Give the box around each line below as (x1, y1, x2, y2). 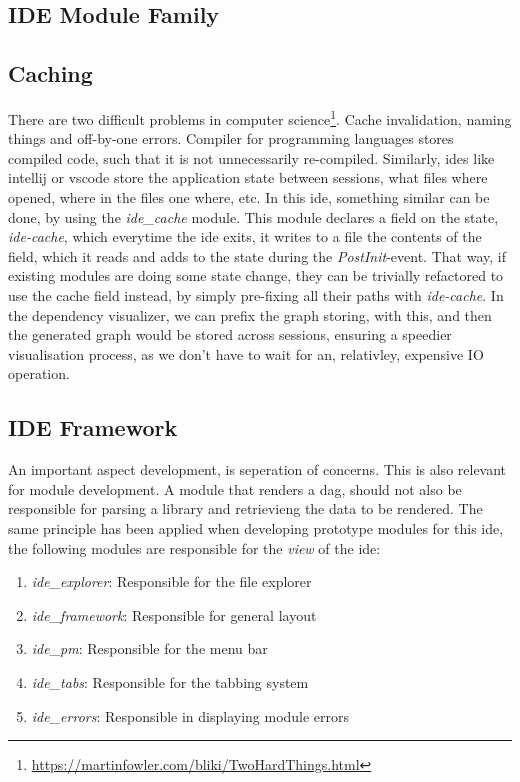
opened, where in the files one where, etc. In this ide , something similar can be (8, 187, 490, 208)
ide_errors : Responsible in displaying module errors (31, 705, 350, 726)
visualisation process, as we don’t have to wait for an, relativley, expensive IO (8, 343, 484, 364)
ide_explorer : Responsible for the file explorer (31, 571, 312, 592)
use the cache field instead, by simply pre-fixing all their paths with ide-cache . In (8, 284, 504, 305)
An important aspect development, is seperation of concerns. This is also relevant (8, 459, 507, 480)
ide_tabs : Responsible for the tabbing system (31, 671, 309, 692)
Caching (8, 58, 93, 89)
